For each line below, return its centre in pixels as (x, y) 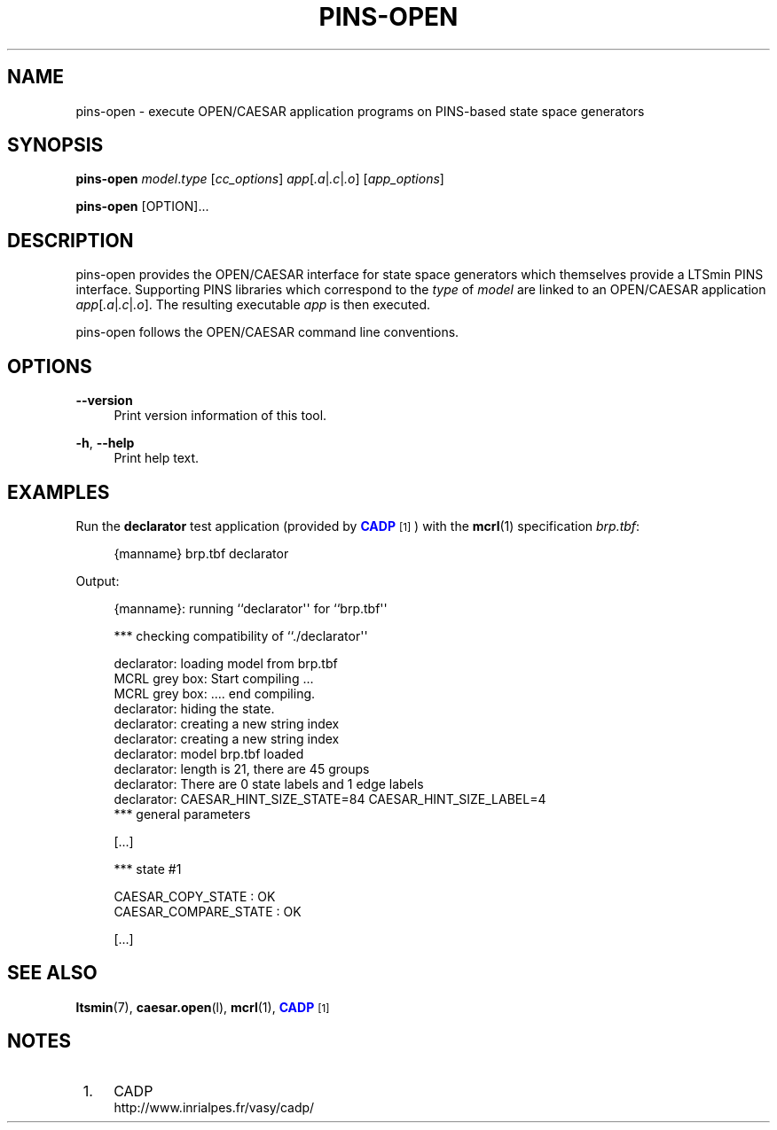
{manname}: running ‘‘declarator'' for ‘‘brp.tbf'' (251, 608)
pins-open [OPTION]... (142, 207)
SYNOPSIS (55, 145)
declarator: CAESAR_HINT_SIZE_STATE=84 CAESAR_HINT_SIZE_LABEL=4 (330, 799)
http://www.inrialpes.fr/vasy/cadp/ (214, 1107)
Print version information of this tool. (220, 416)
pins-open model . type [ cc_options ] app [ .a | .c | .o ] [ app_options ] (260, 179)
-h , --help (105, 443)
